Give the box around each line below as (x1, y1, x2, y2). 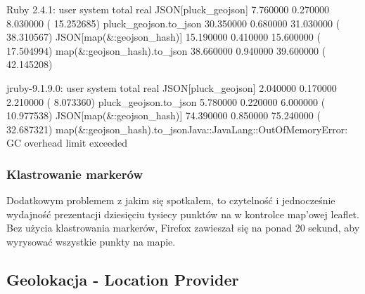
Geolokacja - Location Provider (6, 268, 239, 290)
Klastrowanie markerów (6, 165, 143, 182)
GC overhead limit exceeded (6, 135, 128, 150)
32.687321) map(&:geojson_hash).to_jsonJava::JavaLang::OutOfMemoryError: (6, 121, 348, 136)
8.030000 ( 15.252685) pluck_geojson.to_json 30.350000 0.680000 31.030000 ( (6, 15, 340, 30)
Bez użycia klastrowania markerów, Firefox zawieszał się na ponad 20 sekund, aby (6, 220, 360, 235)
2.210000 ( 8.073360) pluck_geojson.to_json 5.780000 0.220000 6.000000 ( (6, 94, 326, 109)
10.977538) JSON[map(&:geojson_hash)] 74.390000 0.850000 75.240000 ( (6, 108, 321, 123)
